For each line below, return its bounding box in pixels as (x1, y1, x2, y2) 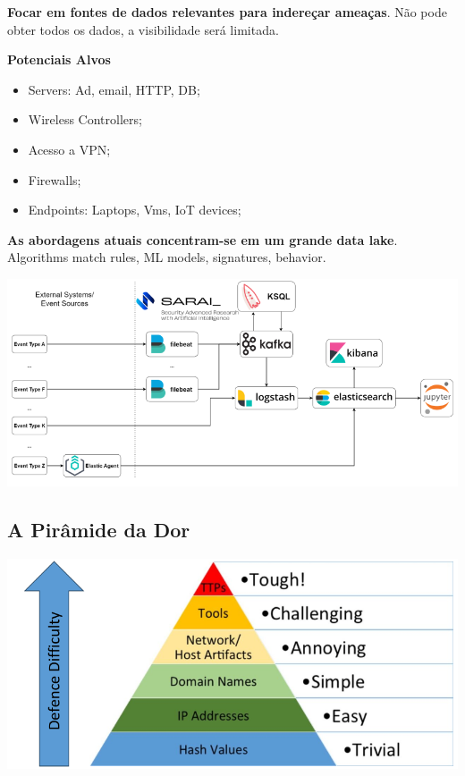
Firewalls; (28, 170, 81, 189)
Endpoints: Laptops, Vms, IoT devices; (28, 200, 241, 219)
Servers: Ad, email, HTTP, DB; (28, 80, 200, 98)
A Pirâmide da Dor (7, 516, 190, 544)
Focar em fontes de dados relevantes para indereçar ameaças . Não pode (7, 3, 447, 21)
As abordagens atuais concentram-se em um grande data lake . (7, 230, 398, 249)
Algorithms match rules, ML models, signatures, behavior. (7, 248, 326, 266)
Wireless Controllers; (28, 110, 142, 129)
